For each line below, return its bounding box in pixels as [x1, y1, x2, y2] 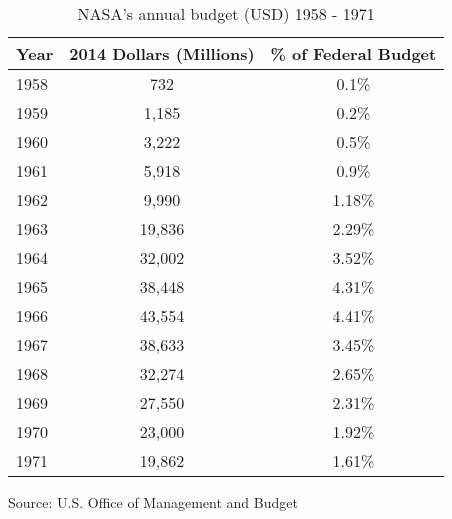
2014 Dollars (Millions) [69, 42, 255, 65]
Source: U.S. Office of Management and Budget [8, 492, 298, 512]
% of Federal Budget [270, 42, 437, 65]
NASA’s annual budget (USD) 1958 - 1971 [77, 2, 375, 25]
